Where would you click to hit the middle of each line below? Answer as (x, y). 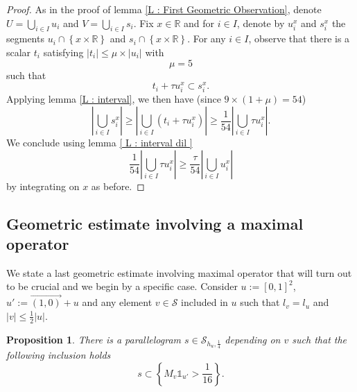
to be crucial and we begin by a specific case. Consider (122, 286)
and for (199, 23)
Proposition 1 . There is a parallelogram (94, 339)
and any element (117, 302)
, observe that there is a (299, 39)
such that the (320, 339)
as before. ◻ (118, 186)
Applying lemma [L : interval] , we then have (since (114, 99)
